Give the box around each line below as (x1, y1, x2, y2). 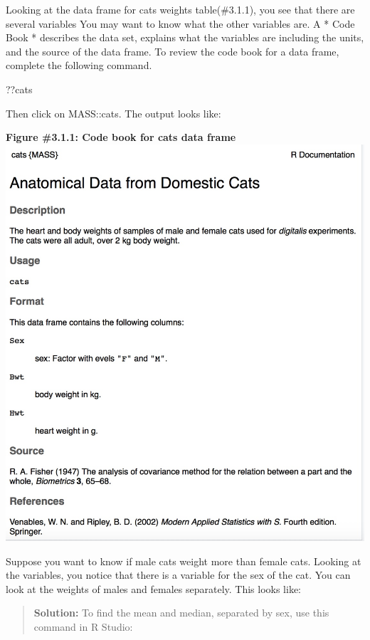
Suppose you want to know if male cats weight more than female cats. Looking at (6, 553, 361, 568)
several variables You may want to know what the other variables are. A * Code (6, 16, 355, 31)
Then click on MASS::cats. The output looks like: (6, 105, 221, 120)
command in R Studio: (33, 619, 133, 634)
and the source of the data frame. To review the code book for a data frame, (6, 43, 339, 58)
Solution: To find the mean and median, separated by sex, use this (33, 605, 329, 620)
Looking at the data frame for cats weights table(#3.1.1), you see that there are (6, 2, 355, 16)
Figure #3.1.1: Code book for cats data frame (6, 130, 236, 145)
